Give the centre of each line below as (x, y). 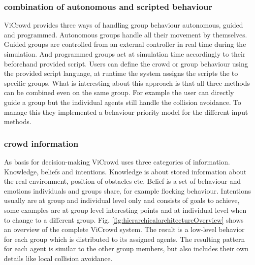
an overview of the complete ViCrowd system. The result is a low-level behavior (124, 229)
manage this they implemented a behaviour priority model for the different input (126, 112)
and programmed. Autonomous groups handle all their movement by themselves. (126, 34)
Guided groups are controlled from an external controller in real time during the (125, 44)
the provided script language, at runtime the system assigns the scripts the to (121, 73)
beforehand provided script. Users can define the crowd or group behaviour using (126, 63)
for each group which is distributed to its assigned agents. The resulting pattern (125, 239)
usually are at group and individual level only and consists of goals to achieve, (122, 200)
